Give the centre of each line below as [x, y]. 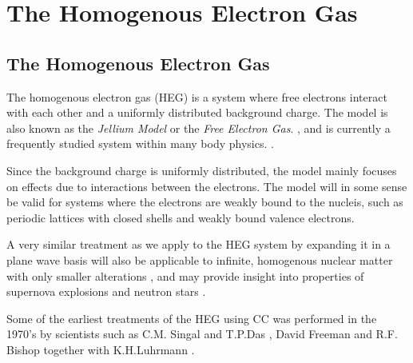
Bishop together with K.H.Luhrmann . [101, 349]
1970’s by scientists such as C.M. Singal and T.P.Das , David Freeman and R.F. [202, 334]
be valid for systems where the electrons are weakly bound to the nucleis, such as [205, 202]
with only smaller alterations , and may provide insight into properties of [185, 275]
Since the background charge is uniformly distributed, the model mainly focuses [202, 170]
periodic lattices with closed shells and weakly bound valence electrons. [181, 217]
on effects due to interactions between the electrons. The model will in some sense [207, 186]
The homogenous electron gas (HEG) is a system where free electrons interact [197, 96]
